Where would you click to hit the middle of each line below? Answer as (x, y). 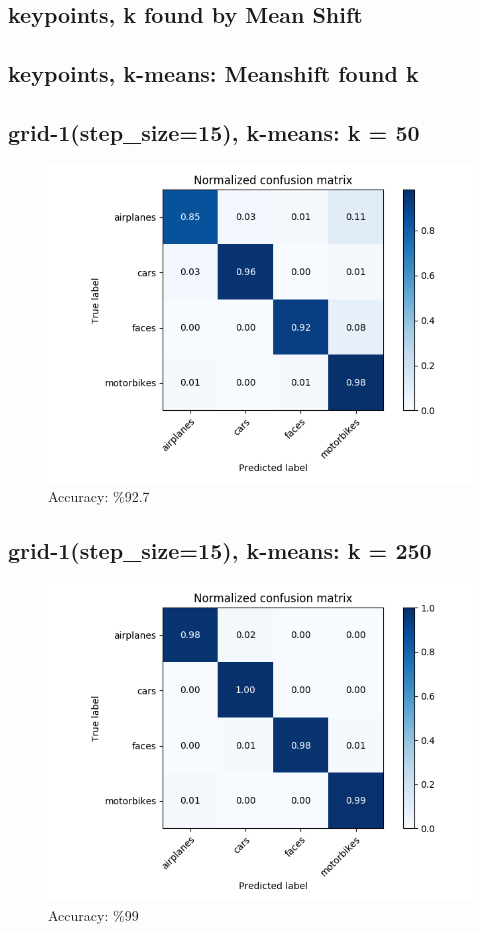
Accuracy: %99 (93, 914)
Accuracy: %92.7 (99, 496)
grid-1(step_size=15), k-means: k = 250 (220, 550)
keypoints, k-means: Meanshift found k (213, 73)
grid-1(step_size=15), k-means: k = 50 (214, 131)
